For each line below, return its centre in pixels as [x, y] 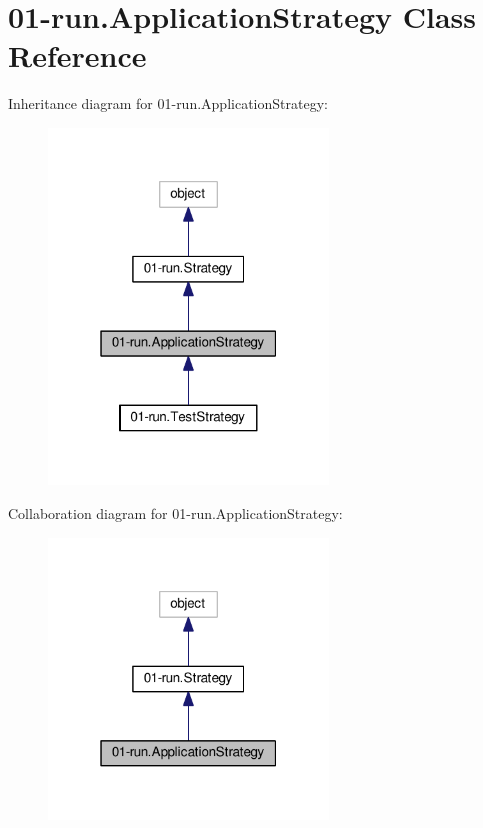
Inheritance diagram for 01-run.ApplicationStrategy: [168, 103]
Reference [77, 55]
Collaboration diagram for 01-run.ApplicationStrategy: [175, 512]
